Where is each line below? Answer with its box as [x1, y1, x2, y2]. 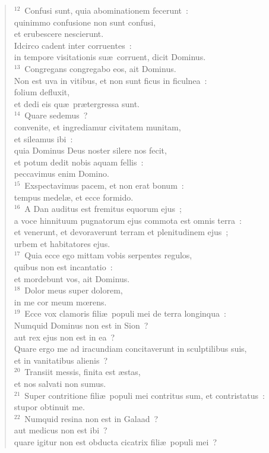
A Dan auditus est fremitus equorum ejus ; [24, 202, 182, 215]
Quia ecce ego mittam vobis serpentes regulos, [24, 249, 192, 261]
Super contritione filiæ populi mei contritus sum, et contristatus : [24, 389, 265, 401]
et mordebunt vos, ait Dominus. [14, 272, 130, 285]
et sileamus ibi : [14, 132, 73, 145]
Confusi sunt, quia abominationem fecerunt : [24, 4, 188, 16]
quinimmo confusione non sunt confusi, [14, 15, 156, 28]
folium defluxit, [14, 86, 70, 98]
